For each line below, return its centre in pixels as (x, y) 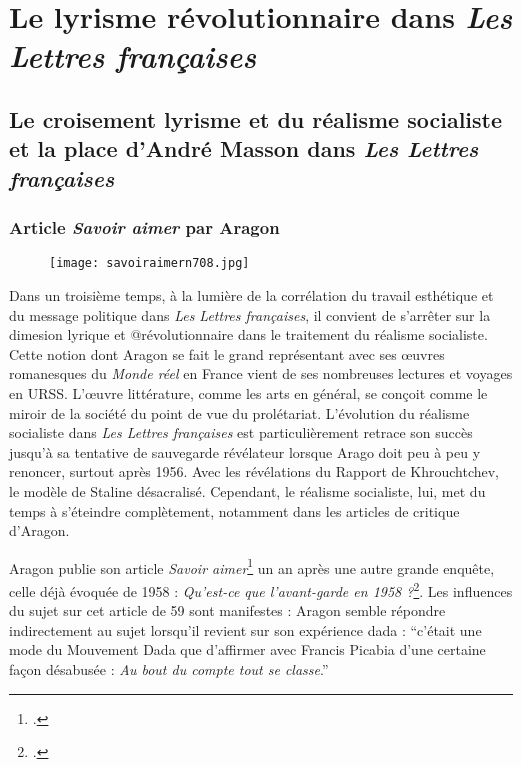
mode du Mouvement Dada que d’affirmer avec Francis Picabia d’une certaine (247, 649)
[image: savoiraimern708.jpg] (149, 263)
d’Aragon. (39, 530)
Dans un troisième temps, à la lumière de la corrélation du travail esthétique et (251, 295)
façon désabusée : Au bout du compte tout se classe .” (169, 669)
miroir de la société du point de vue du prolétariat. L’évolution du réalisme (239, 412)
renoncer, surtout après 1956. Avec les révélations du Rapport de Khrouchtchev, (254, 471)
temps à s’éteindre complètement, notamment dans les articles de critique (234, 510)
